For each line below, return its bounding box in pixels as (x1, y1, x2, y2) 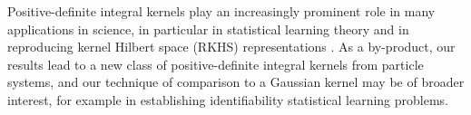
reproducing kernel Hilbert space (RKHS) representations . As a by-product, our (7, 37, 456, 56)
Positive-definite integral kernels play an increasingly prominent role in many (7, 2, 436, 20)
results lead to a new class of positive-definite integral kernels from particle (7, 54, 424, 73)
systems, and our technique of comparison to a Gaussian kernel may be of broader (7, 72, 465, 91)
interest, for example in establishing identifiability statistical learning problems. (7, 90, 448, 109)
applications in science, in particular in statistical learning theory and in (7, 19, 409, 38)
